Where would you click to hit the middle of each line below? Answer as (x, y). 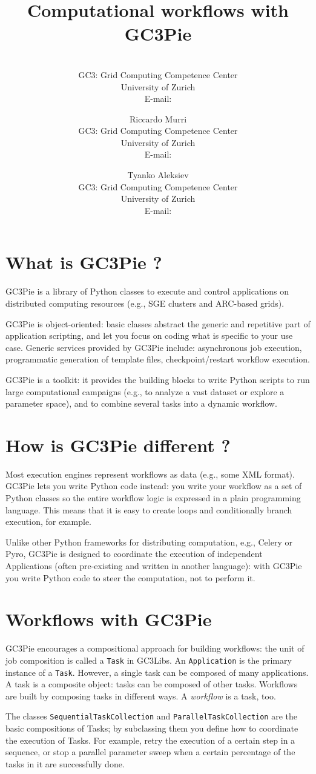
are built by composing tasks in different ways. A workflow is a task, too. (141, 696)
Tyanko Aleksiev (158, 175)
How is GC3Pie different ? (118, 445)
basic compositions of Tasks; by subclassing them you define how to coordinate (152, 728)
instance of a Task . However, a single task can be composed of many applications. (157, 672)
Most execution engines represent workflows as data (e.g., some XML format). (150, 474)
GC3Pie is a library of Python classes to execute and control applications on (147, 291)
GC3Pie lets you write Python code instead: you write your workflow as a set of (154, 486)
